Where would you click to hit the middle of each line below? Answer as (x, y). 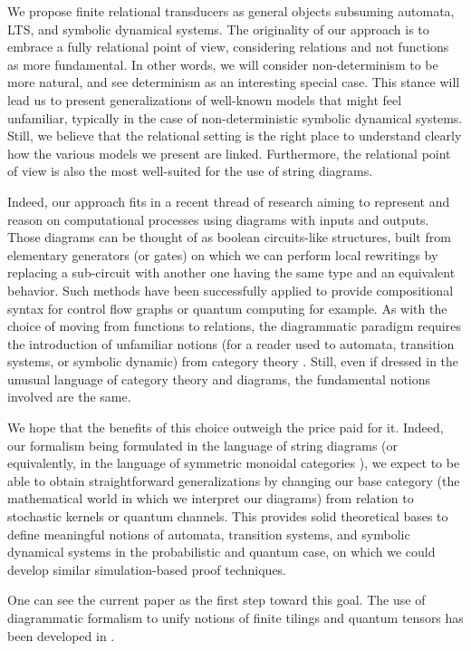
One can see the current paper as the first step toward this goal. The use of (216, 600)
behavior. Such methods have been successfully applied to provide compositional (231, 290)
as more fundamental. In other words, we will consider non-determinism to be (223, 64)
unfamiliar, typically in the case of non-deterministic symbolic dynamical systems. (235, 117)
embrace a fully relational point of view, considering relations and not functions (228, 47)
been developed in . (61, 635)
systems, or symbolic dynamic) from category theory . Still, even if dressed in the (233, 361)
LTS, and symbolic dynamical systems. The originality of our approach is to (218, 29)
